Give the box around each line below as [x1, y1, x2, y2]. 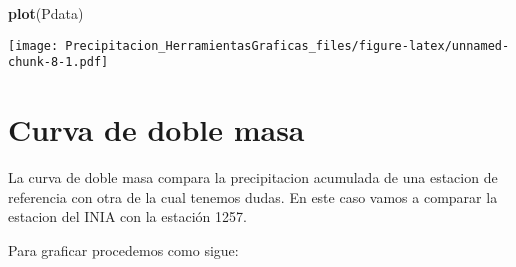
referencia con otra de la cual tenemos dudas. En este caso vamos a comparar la [8, 186, 498, 207]
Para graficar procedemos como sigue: [8, 239, 239, 260]
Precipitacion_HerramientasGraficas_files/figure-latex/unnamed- [65, 38, 510, 53]
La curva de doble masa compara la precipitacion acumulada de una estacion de [8, 167, 498, 188]
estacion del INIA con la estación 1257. [8, 206, 247, 227]
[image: [8, 38, 59, 53]
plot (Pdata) [8, 3, 84, 23]
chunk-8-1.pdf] [8, 55, 109, 70]
